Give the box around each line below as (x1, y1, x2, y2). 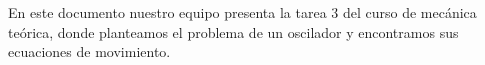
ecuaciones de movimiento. (8, 41, 171, 62)
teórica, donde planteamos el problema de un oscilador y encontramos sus (8, 21, 459, 42)
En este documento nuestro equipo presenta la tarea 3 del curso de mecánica (8, 2, 477, 22)
